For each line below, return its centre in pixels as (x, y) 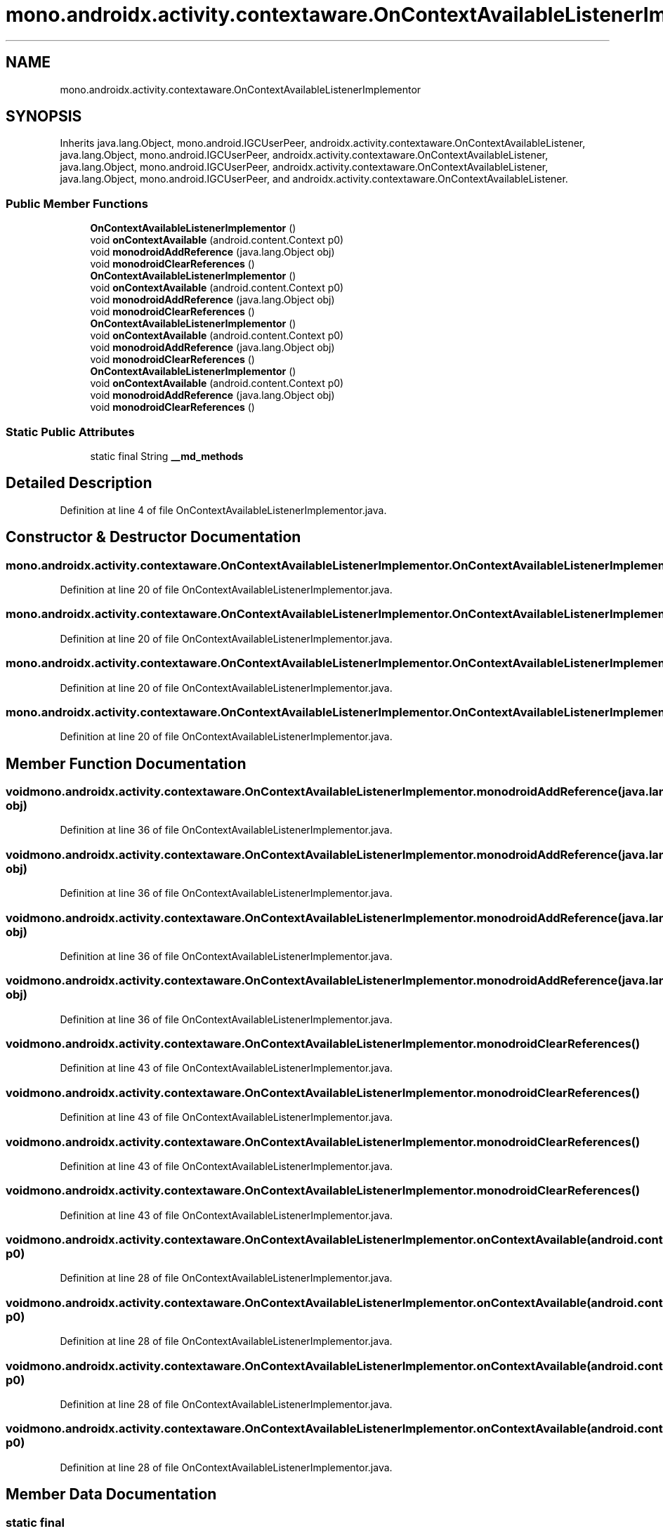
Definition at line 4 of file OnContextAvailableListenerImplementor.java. (223, 510)
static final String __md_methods (167, 456)
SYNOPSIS (44, 117)
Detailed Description (79, 483)
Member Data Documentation (111, 1494)
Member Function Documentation (126, 763)
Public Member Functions (77, 203)
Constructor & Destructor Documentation (153, 537)
